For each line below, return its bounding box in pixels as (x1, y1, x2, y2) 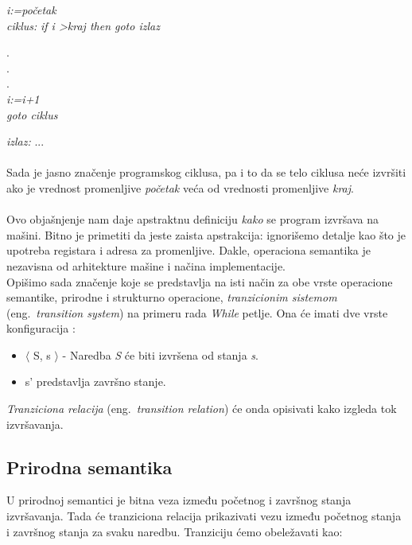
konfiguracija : (6, 320, 76, 337)
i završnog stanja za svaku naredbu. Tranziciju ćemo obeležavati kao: (6, 523, 343, 539)
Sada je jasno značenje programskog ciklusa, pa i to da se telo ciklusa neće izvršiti (6, 164, 406, 181)
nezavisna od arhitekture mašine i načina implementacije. (6, 257, 286, 274)
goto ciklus (6, 106, 58, 123)
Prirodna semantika (6, 454, 173, 479)
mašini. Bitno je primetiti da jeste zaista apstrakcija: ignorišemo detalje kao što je (6, 226, 406, 243)
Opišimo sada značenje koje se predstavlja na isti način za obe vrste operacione (6, 273, 393, 290)
